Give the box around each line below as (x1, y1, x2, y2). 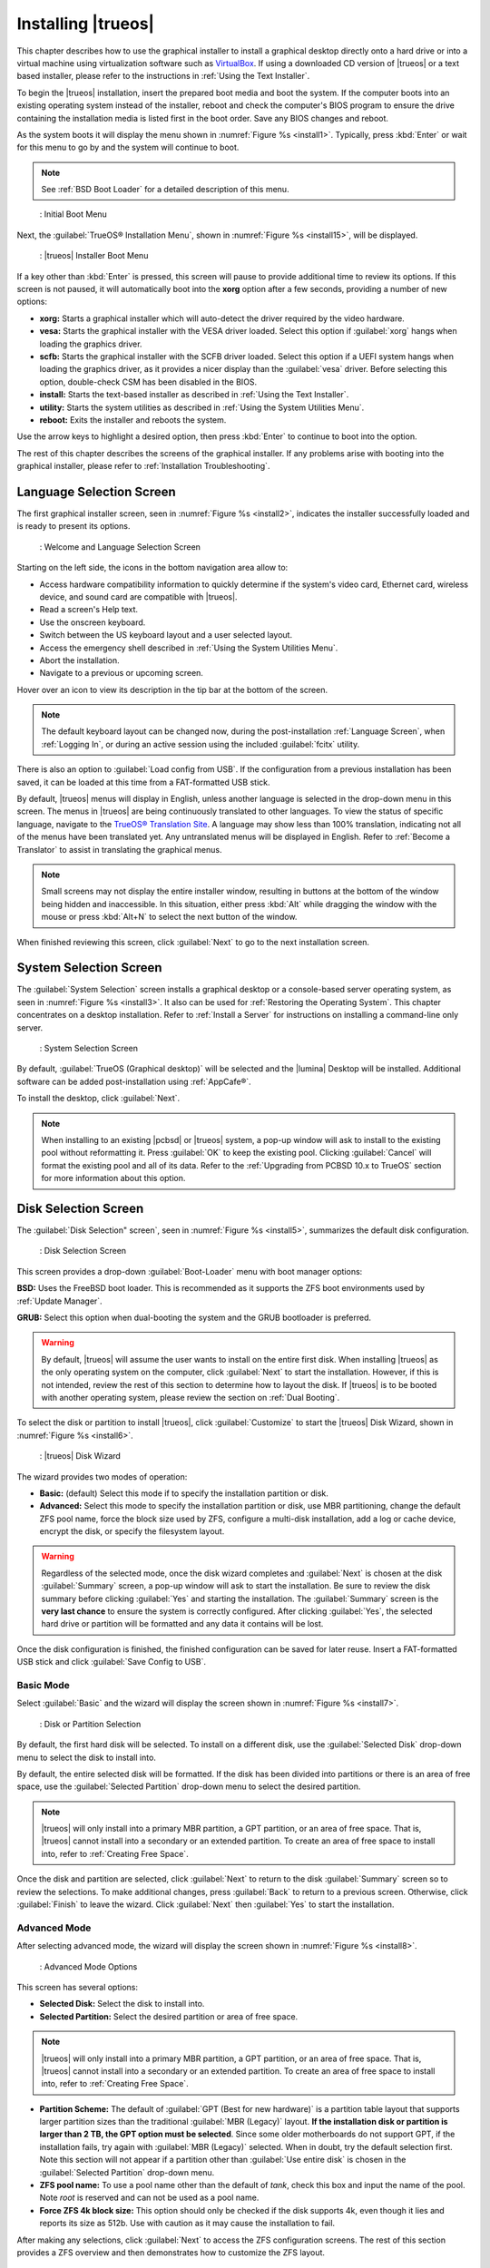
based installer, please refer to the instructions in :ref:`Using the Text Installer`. (16, 71, 310, 82)
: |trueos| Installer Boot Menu (39, 250, 149, 261)
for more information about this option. (41, 1173, 186, 1184)
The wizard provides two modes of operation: (16, 1471, 188, 1482)
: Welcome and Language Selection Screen (39, 541, 201, 552)
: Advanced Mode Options (39, 1960, 138, 1972)
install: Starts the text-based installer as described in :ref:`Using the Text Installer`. (39, 389, 349, 400)
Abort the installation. (39, 654, 120, 666)
